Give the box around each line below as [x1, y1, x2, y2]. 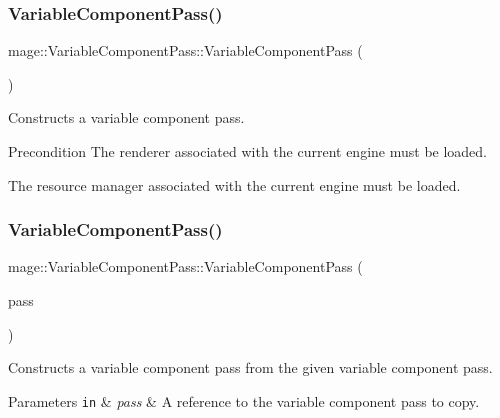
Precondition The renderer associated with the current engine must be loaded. [8, 141, 488, 161]
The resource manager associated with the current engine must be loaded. [8, 174, 461, 195]
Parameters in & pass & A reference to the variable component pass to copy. [8, 390, 480, 411]
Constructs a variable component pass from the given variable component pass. [8, 357, 493, 378]
